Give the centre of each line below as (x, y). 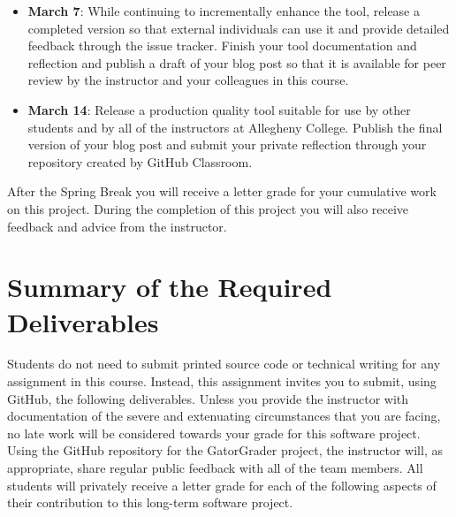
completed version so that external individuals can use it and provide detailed (239, 28)
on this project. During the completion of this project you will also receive (208, 208)
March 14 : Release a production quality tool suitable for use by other (219, 109)
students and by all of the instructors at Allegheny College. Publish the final (235, 127)
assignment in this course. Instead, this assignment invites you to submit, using (222, 381)
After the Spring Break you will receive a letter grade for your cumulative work (222, 191)
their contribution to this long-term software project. (150, 502)
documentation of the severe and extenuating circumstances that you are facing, (224, 416)
